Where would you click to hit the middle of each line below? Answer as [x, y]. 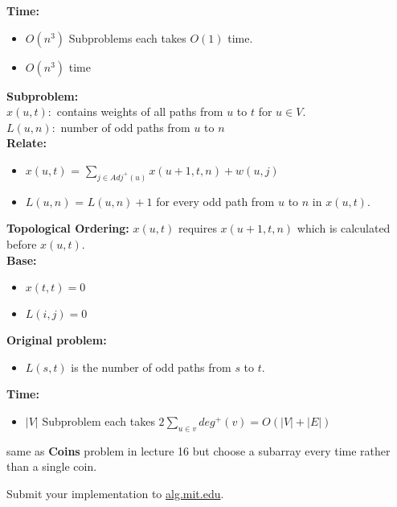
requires [197, 228]
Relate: [27, 143]
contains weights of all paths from [140, 111]
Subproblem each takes [98, 420]
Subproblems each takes [127, 37]
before [22, 244]
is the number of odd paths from [151, 367]
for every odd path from [215, 201]
